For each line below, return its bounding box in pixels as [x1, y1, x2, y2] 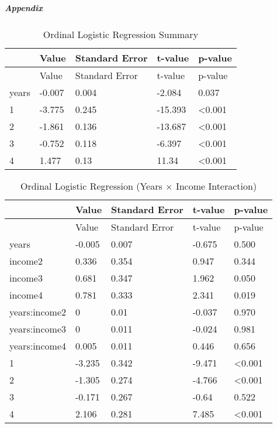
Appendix [5, 1, 43, 13]
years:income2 [9, 304, 67, 319]
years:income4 [9, 338, 67, 352]
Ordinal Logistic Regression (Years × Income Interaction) [20, 179, 257, 193]
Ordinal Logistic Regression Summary [43, 27, 199, 41]
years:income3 [9, 321, 67, 335]
